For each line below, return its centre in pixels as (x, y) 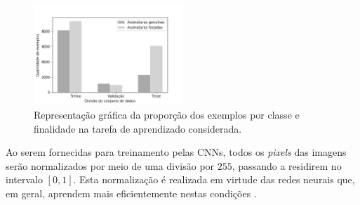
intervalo (24, 179)
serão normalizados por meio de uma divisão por (110, 165)
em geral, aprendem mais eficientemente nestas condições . (131, 193)
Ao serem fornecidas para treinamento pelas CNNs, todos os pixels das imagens (176, 152)
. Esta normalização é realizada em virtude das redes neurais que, (214, 179)
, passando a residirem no (287, 165)
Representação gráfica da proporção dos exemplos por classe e (167, 114)
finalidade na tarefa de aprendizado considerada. (138, 128)
